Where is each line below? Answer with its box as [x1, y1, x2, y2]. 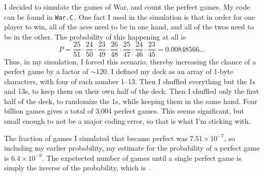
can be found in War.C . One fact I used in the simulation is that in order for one [4, 11, 255, 22]
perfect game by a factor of [4, 66, 88, 77]
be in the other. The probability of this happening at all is [4, 31, 186, 42]
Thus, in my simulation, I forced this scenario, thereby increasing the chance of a [4, 56, 256, 66]
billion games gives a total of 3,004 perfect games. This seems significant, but [4, 105, 244, 116]
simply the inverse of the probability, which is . [4, 162, 152, 173]
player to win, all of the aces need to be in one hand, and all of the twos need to [4, 21, 254, 32]
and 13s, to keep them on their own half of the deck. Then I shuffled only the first [4, 86, 259, 96]
